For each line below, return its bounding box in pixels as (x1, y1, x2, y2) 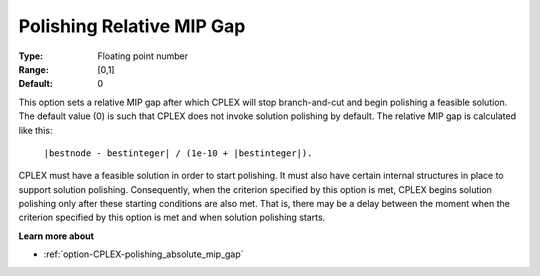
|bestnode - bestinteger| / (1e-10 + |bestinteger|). (43, 147, 313, 159)
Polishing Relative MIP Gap (18, 15, 246, 37)
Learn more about (18, 230, 95, 242)
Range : (18, 63, 49, 75)
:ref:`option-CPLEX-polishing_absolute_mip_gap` (43, 248, 244, 260)
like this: (18, 124, 53, 136)
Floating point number (97, 50, 189, 62)
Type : (18, 50, 44, 62)
